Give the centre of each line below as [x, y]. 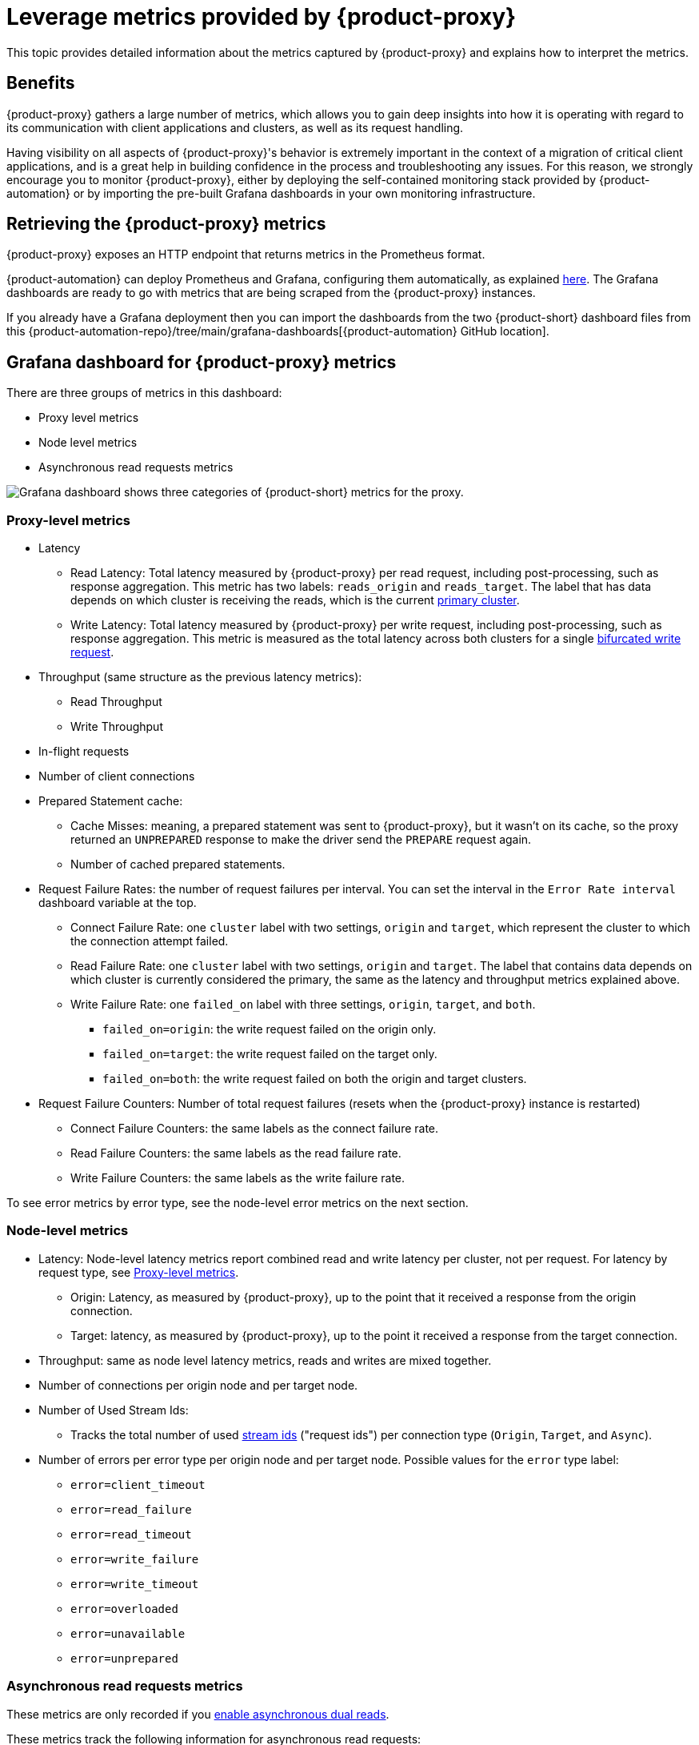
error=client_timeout [138, 1484]
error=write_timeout [135, 1584]
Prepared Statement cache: [111, 801]
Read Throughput [116, 702]
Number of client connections [117, 776]
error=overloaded [124, 1609]
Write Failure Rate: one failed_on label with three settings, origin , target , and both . [303, 1005]
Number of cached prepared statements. [178, 864]
